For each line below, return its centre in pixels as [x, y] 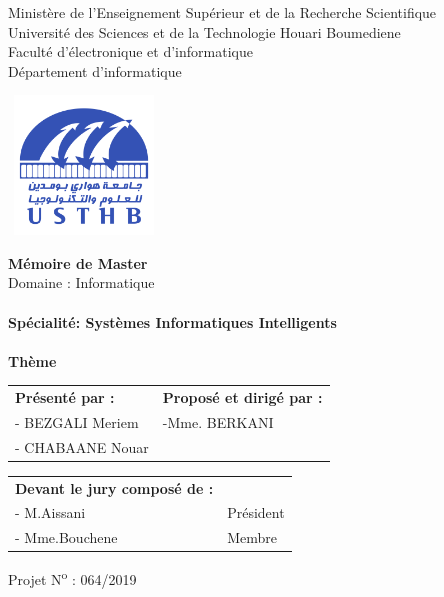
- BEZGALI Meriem [77, 421]
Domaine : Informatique [81, 282]
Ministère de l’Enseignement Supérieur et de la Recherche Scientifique [222, 12]
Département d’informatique [95, 70]
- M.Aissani [50, 512]
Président [256, 512]
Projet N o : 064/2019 [72, 578]
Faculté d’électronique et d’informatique [130, 51]
